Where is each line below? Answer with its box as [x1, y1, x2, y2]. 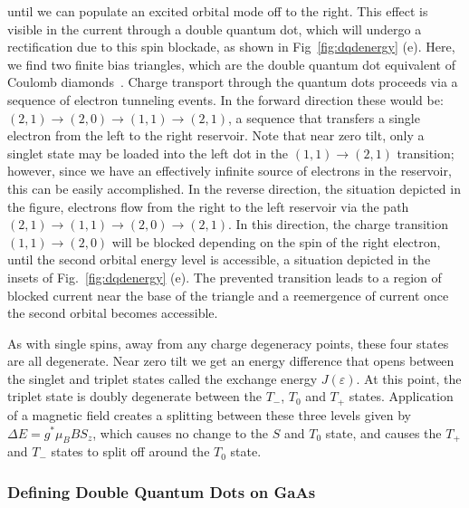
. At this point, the [356, 369, 462, 388]
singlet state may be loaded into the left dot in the [7, 143, 289, 162]
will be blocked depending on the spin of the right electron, [111, 232, 441, 251]
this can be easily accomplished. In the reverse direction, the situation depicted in [7, 178, 461, 197]
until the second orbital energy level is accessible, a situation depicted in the [7, 250, 431, 269]
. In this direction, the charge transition [228, 215, 448, 234]
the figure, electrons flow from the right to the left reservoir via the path [7, 196, 409, 216]
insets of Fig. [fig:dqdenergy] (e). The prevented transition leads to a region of [7, 267, 442, 286]
